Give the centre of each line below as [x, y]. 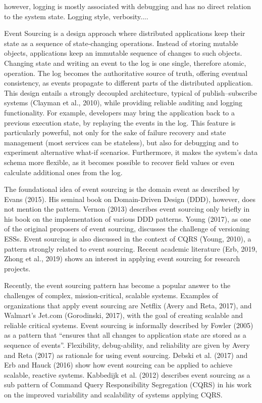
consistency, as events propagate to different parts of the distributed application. [128, 83]
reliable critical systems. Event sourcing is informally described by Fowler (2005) [129, 325]
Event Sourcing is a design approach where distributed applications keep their [125, 33]
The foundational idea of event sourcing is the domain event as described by [122, 189]
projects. [17, 268]
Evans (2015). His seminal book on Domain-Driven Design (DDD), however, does [130, 199]
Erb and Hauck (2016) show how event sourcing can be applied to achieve [118, 365]
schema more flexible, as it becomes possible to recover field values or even [119, 162]
